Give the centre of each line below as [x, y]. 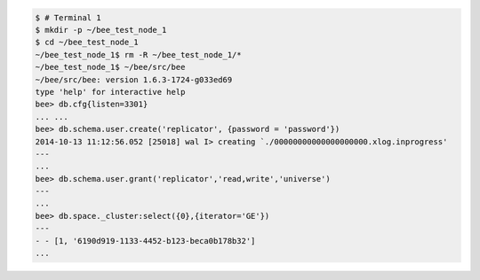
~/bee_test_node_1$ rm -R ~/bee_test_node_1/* [138, 54]
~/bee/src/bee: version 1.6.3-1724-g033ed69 [134, 79]
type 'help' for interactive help [110, 92]
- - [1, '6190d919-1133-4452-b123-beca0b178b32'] [145, 241]
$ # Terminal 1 [68, 17]
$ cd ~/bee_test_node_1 [87, 43]
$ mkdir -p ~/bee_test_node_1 [101, 30]
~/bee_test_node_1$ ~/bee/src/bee [110, 67]
